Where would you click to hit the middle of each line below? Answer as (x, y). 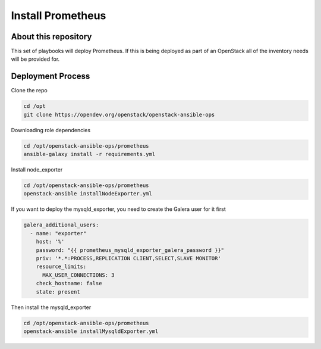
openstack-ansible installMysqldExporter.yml (91, 331)
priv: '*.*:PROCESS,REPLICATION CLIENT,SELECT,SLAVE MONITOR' (128, 258)
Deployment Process (51, 77)
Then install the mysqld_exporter (51, 307)
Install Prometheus (59, 15)
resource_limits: (61, 267)
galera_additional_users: (61, 225)
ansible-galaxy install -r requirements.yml (89, 154)
